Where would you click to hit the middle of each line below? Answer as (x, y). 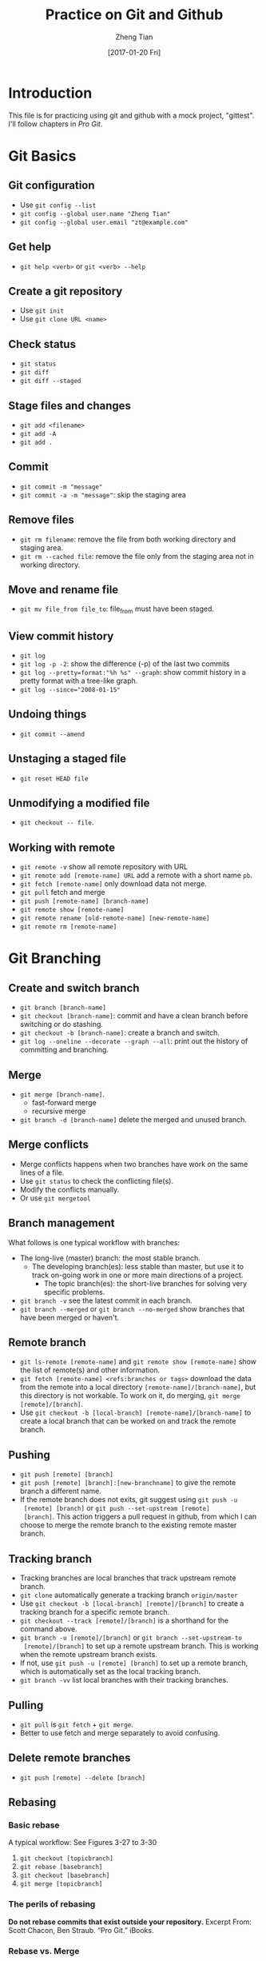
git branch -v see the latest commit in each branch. (106, 1300)
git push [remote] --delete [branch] (83, 1778)
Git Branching (55, 959)
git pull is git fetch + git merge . (76, 1724)
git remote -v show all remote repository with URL (104, 867)
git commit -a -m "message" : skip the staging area (103, 494)
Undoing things (48, 715)
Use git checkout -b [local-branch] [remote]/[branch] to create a (132, 1604)
